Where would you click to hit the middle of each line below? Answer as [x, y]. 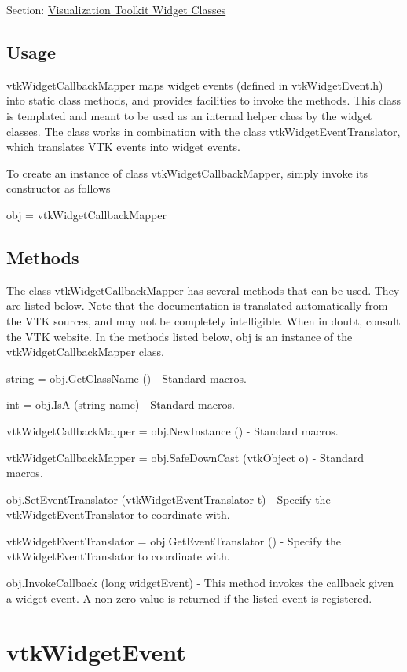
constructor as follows [59, 188]
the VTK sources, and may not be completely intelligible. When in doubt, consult [203, 320]
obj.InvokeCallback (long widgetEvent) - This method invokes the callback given [200, 583]
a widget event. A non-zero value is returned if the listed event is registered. [189, 598]
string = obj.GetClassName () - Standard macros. [126, 378]
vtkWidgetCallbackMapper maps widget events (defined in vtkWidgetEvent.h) [195, 84]
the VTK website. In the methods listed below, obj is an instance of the [180, 336]
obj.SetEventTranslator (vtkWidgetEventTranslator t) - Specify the [169, 499]
